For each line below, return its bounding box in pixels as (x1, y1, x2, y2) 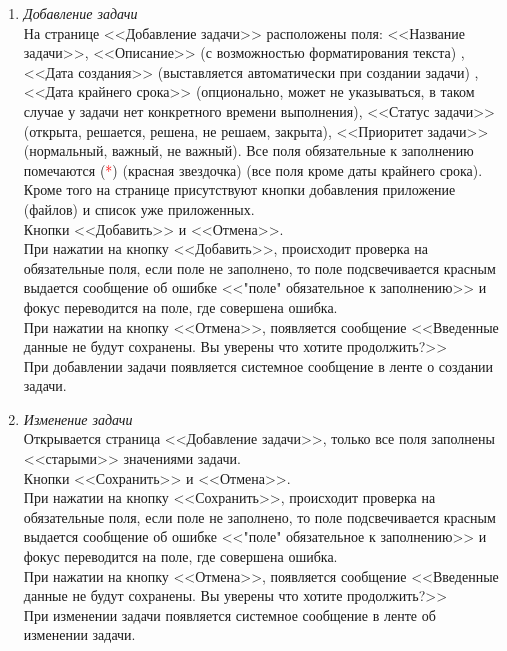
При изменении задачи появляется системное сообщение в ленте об (23, 604, 436, 625)
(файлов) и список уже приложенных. (23, 198, 255, 219)
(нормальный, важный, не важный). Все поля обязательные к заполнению (23, 140, 474, 161)
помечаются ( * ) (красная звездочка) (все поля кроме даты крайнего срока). (23, 159, 483, 180)
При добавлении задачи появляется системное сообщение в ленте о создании (23, 355, 494, 376)
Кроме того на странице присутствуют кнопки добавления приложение (23, 179, 456, 200)
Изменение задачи (23, 408, 133, 429)
